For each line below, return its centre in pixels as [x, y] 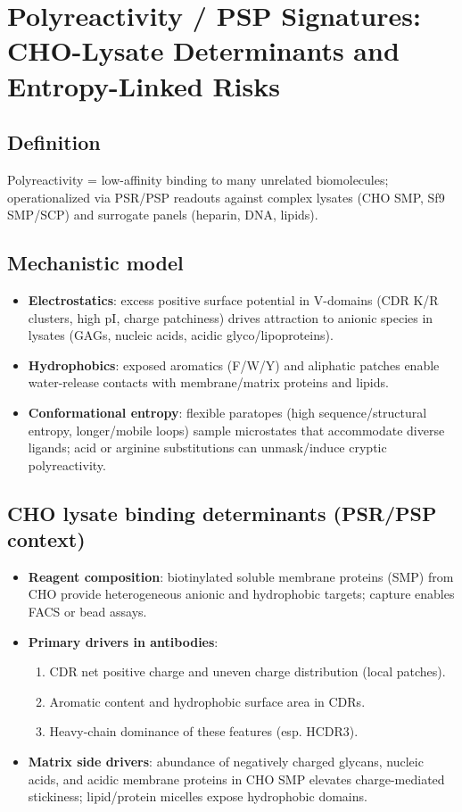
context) [46, 539]
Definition [54, 142]
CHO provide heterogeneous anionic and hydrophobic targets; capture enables [241, 594]
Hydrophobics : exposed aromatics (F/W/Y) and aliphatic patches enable [234, 365]
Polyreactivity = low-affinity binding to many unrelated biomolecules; [198, 179]
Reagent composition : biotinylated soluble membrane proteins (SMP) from [241, 576]
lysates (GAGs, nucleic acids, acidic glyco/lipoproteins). [181, 335]
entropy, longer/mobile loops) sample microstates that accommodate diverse [236, 430]
